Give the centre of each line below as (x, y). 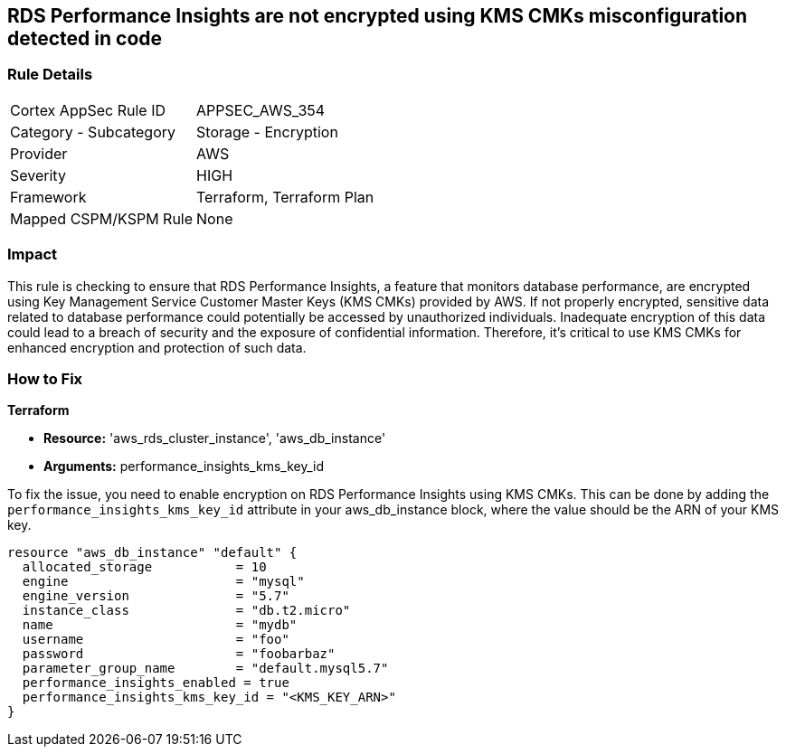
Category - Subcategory (93, 132)
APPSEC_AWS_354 (261, 110)
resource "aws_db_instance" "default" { (152, 553)
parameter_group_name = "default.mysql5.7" (205, 669)
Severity (38, 175)
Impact (33, 254)
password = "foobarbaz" (179, 654)
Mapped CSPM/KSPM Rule (102, 218)
